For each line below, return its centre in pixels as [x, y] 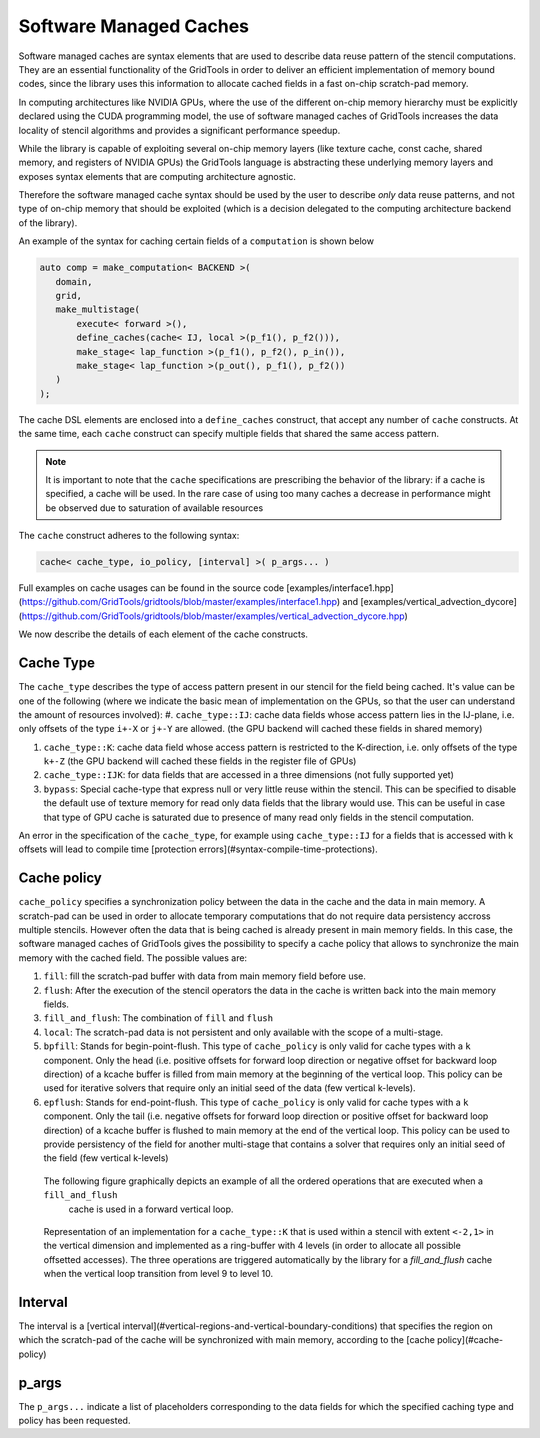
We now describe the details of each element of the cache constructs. [163, 634]
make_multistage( [97, 309]
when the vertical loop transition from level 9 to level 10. [158, 1274]
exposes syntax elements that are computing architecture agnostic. [157, 176]
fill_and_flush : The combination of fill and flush [158, 1018]
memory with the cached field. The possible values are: [133, 957]
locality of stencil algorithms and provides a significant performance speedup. [179, 130]
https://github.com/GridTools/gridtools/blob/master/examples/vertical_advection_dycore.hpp [213, 616]
